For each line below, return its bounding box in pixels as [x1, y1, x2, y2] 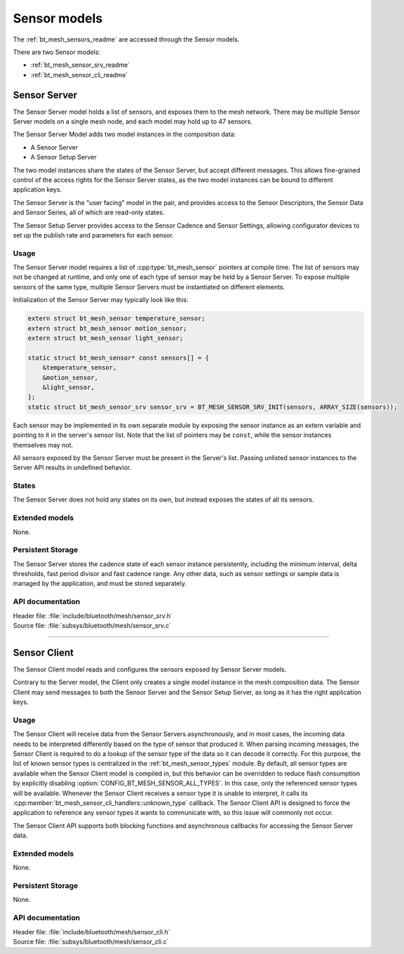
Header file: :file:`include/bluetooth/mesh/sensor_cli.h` [13, 927, 170, 936]
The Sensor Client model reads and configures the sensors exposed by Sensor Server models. [13, 665, 287, 674]
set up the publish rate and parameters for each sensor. [13, 230, 175, 239]
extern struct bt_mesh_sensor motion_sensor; [27, 324, 187, 332]
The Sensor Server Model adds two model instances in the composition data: [13, 130, 236, 138]
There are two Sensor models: [13, 48, 101, 56]
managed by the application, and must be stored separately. [13, 580, 187, 588]
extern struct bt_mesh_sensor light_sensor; [27, 334, 184, 342]
